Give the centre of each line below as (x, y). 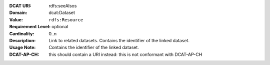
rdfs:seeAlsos (63, 6)
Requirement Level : (30, 27)
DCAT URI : (20, 6)
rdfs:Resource (66, 20)
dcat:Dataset (62, 13)
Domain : (18, 13)
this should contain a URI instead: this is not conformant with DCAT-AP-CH (125, 54)
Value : (16, 19)
